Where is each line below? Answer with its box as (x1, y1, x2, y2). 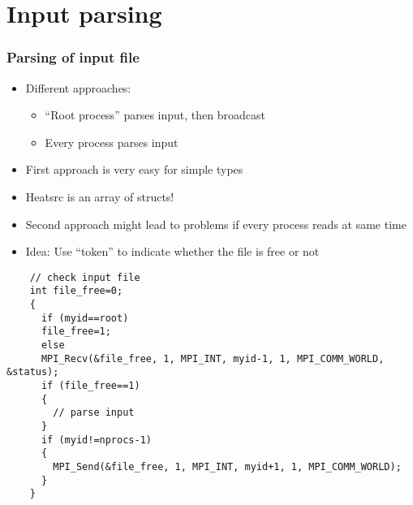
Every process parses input (45, 133, 179, 150)
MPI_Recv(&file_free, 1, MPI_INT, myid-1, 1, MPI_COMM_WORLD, (41, 352, 385, 365)
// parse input (53, 407, 135, 419)
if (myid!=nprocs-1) (41, 434, 152, 446)
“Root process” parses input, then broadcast (45, 106, 265, 123)
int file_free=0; (29, 285, 123, 297)
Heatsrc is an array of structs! (25, 188, 174, 205)
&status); (6, 366, 59, 378)
